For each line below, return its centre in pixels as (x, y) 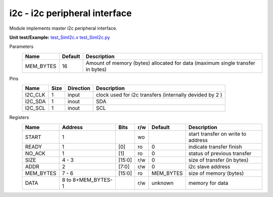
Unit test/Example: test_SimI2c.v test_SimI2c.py (60, 37)
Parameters (21, 47)
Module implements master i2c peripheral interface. (63, 28)
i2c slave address (209, 166)
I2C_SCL (35, 108)
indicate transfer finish (215, 147)
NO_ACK (35, 153)
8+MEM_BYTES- (93, 180)
